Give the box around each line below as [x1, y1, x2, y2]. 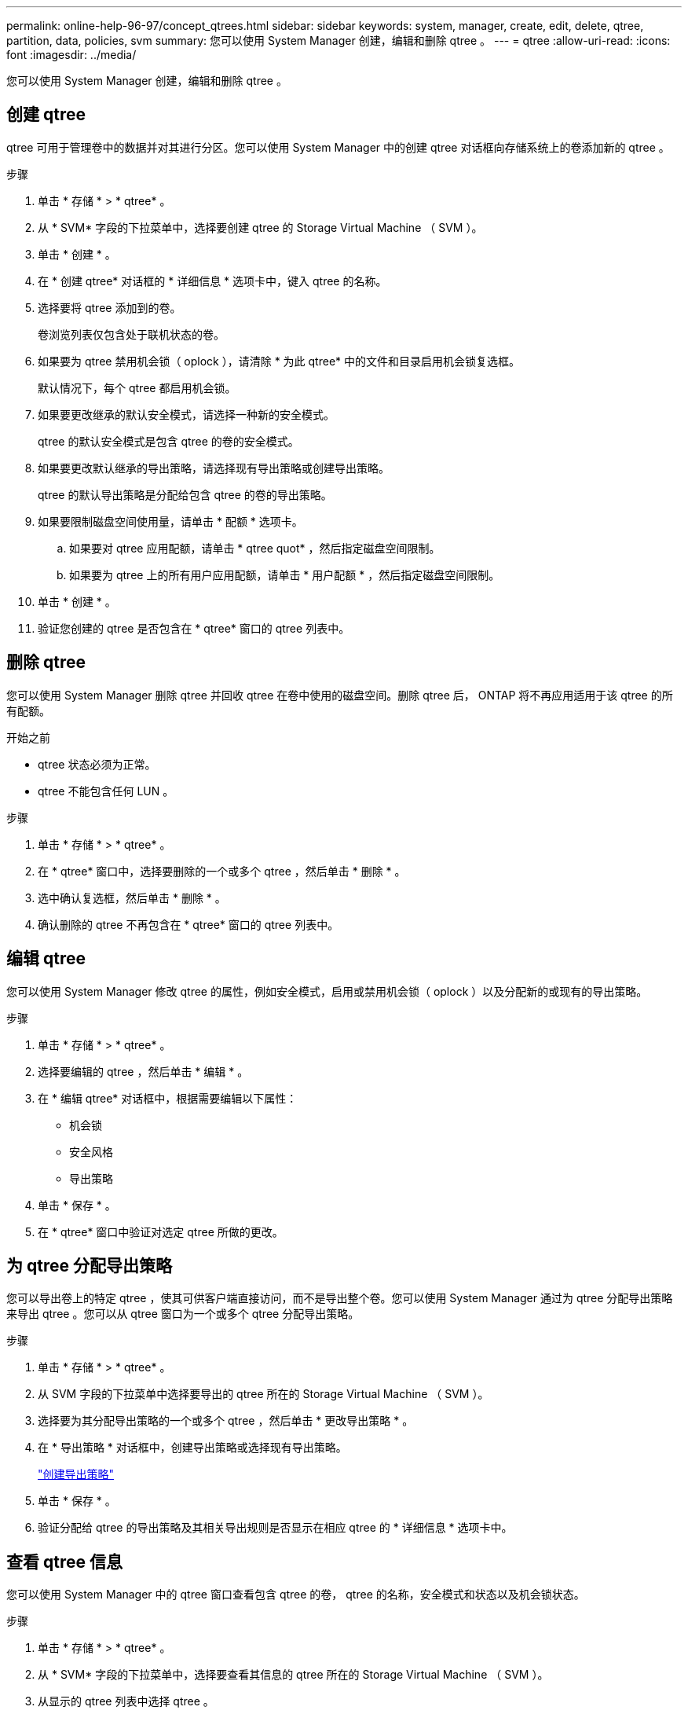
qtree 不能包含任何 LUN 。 [38, 784, 174, 798]
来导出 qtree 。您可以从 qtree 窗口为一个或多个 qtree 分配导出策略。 [6, 1307, 360, 1321]
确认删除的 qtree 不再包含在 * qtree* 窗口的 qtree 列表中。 [38, 917, 339, 931]
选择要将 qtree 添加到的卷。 [38, 300, 181, 314]
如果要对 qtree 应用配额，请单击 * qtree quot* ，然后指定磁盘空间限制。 [69, 541, 441, 555]
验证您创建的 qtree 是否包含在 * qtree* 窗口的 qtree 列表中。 [38, 621, 350, 635]
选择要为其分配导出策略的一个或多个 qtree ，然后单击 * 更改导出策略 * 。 [38, 1414, 414, 1428]
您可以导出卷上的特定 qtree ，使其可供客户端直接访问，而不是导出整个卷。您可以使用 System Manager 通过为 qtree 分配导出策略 [6, 1291, 673, 1305]
